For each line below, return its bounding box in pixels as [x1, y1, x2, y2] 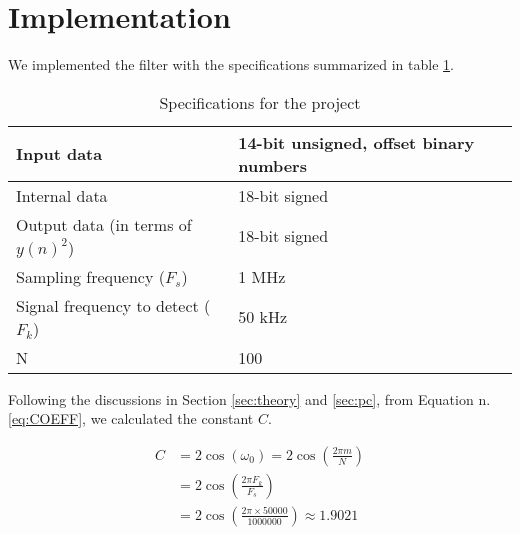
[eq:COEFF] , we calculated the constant [8, 408, 254, 429]
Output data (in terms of [16, 212, 192, 236]
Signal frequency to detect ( [16, 293, 211, 317]
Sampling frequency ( [16, 264, 165, 288]
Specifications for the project [159, 90, 361, 114]
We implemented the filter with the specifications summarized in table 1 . [8, 54, 454, 75]
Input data [16, 142, 103, 166]
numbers [238, 153, 307, 177]
